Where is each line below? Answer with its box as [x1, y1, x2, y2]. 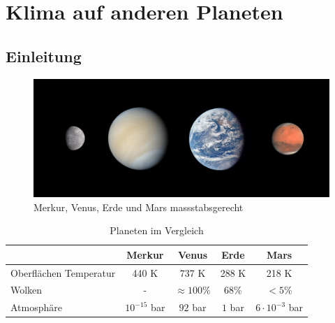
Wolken [10, 282, 43, 297]
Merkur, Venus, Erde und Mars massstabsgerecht [33, 199, 244, 214]
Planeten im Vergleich [110, 223, 204, 238]
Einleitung [6, 45, 82, 66]
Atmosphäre [10, 300, 63, 315]
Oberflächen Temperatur [10, 265, 116, 280]
